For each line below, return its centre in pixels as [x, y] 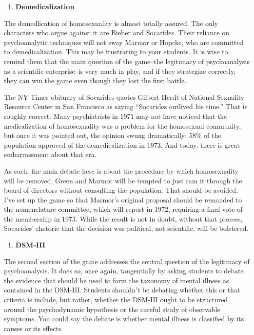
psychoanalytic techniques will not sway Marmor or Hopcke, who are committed [124, 42]
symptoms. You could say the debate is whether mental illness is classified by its [124, 319]
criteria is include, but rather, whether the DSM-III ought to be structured [116, 300]
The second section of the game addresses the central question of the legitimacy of [127, 261]
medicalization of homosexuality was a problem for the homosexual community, [123, 125]
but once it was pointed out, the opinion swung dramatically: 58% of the [113, 135]
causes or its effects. [34, 328]
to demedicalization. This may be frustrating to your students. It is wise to [116, 52]
